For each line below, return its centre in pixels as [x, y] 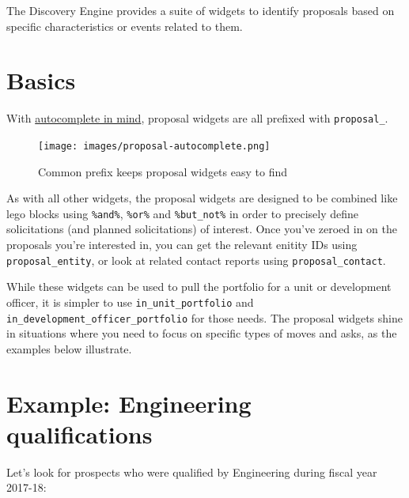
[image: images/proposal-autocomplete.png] [154, 146]
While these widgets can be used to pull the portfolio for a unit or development [199, 287]
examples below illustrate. [69, 348]
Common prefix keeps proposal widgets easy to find [163, 171]
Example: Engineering [129, 403]
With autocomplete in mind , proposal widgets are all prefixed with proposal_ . [197, 118]
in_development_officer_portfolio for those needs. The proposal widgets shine [204, 317]
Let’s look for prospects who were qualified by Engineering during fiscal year [192, 472]
